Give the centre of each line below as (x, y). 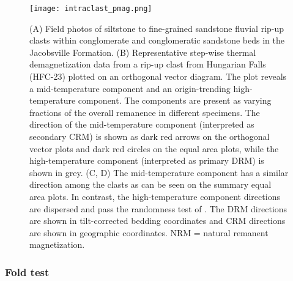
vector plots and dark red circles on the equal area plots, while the (154, 148)
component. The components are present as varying (175, 100)
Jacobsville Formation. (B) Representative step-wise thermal (143, 52)
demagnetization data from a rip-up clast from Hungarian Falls (148, 64)
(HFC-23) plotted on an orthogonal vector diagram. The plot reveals (158, 76)
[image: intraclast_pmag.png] (91, 9)
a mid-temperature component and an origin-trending (130, 88)
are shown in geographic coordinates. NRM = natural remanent (149, 232)
